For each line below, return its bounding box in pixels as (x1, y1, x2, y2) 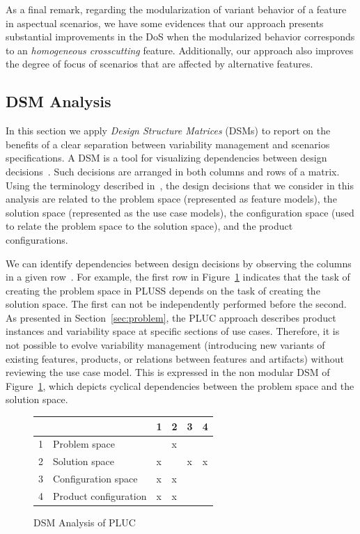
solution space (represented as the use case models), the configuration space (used (6, 205, 354, 219)
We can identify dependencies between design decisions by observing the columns (6, 256, 352, 270)
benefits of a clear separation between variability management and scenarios (6, 136, 330, 151)
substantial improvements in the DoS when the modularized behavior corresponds (6, 29, 355, 44)
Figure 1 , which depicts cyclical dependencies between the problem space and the (6, 378, 354, 393)
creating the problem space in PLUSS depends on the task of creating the (6, 283, 320, 297)
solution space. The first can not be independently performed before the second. (6, 297, 347, 311)
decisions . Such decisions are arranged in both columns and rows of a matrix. (6, 164, 340, 178)
